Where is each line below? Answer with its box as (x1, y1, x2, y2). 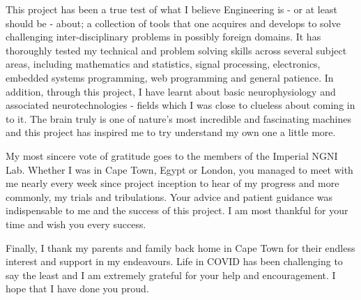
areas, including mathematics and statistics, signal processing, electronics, (6, 57, 321, 71)
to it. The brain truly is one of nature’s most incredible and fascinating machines (6, 111, 352, 126)
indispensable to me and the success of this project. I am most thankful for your (6, 203, 348, 218)
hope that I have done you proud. (6, 281, 149, 296)
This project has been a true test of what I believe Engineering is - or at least (6, 2, 337, 16)
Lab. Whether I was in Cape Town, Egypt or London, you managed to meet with (6, 162, 353, 177)
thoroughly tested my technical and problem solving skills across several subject (6, 43, 347, 57)
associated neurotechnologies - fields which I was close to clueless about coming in (6, 98, 355, 112)
